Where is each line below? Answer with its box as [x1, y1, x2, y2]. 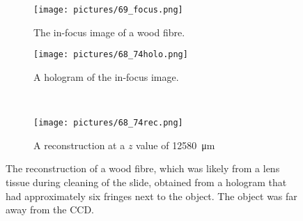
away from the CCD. [6, 202, 94, 217]
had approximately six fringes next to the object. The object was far [6, 188, 297, 203]
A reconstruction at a [33, 137, 125, 152]
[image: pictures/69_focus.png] [33, 5, 183, 15]
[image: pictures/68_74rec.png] [33, 118, 183, 128]
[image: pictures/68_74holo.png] [33, 49, 188, 60]
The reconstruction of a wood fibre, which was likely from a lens [6, 161, 280, 176]
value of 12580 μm [136, 137, 215, 152]
